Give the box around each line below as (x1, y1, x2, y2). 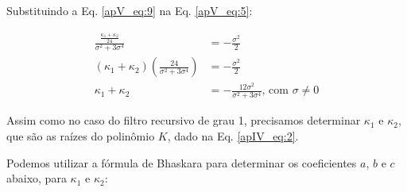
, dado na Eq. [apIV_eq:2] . (167, 128, 299, 144)
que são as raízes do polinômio (6, 128, 155, 144)
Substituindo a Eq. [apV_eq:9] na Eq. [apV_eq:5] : (6, 2, 253, 18)
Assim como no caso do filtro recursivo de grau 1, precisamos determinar (6, 112, 361, 129)
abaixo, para (6, 170, 67, 186)
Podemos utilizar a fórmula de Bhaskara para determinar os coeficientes (6, 154, 357, 171)
